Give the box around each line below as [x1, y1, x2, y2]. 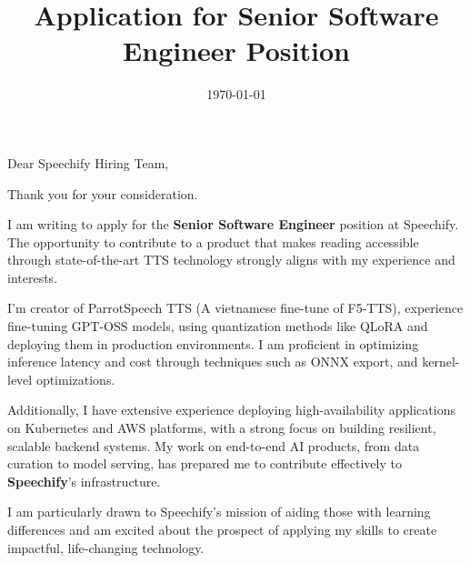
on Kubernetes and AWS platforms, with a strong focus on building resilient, [7, 418, 436, 437]
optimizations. [35, 369, 115, 388]
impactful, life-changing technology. [7, 538, 205, 557]
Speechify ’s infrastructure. [7, 471, 161, 490]
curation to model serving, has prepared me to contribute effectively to [7, 454, 402, 473]
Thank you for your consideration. [7, 184, 198, 203]
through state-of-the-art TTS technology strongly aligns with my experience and [7, 250, 455, 269]
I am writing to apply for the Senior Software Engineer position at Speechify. [7, 215, 459, 234]
